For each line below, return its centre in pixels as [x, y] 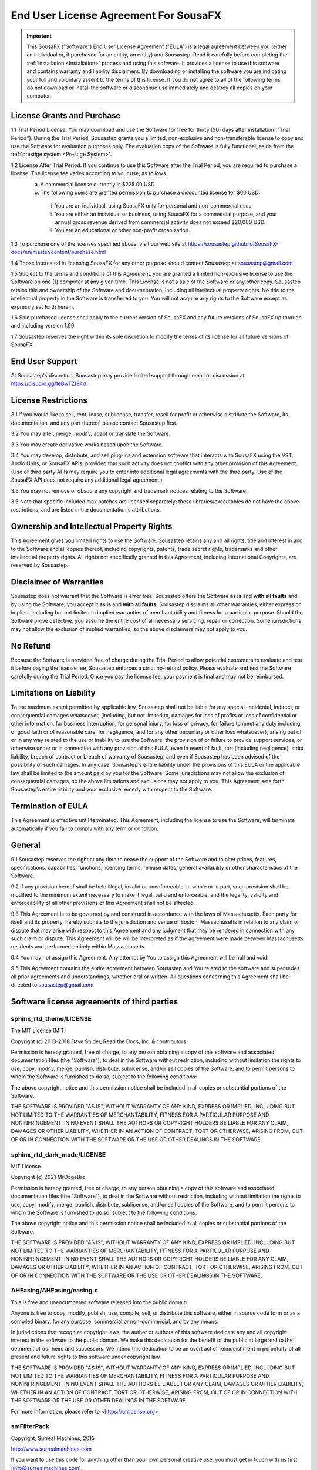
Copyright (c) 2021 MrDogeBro [48, 1177]
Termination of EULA [49, 806]
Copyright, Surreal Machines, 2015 [53, 1438]
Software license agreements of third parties [95, 1002]
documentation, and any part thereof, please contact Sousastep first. [94, 423]
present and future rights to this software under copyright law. [86, 1357]
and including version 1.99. [43, 326]
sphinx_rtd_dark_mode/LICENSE [58, 1154]
